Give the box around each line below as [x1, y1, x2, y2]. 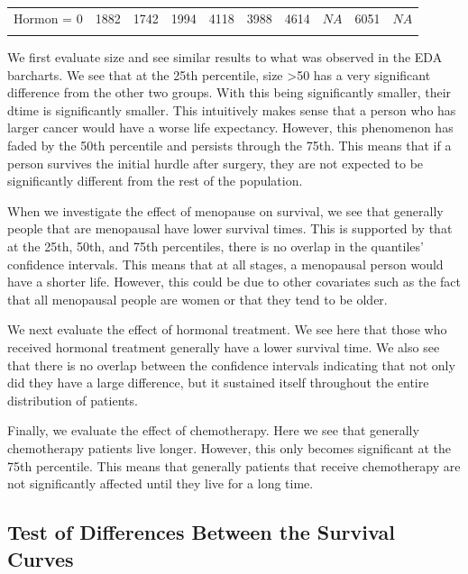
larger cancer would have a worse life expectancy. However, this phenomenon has [7, 118, 454, 137]
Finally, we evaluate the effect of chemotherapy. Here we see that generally [7, 421, 419, 440]
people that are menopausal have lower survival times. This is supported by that [7, 219, 453, 238]
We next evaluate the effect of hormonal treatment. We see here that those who [7, 320, 447, 339]
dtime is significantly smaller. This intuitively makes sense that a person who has [7, 100, 456, 119]
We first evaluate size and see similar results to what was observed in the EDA [7, 48, 443, 67]
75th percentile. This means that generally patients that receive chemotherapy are [7, 456, 461, 475]
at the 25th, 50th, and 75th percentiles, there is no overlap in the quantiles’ [7, 237, 424, 256]
